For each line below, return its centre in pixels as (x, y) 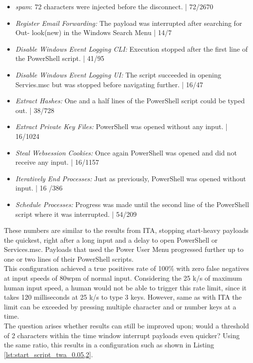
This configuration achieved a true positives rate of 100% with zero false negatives (126, 268)
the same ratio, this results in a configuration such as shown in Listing (109, 345)
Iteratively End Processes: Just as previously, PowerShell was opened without (131, 178)
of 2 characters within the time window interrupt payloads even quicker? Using (122, 335)
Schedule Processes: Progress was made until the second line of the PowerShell (132, 204)
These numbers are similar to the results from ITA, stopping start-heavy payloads (126, 230)
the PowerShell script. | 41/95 (60, 58)
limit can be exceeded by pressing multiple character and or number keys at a (120, 306)
